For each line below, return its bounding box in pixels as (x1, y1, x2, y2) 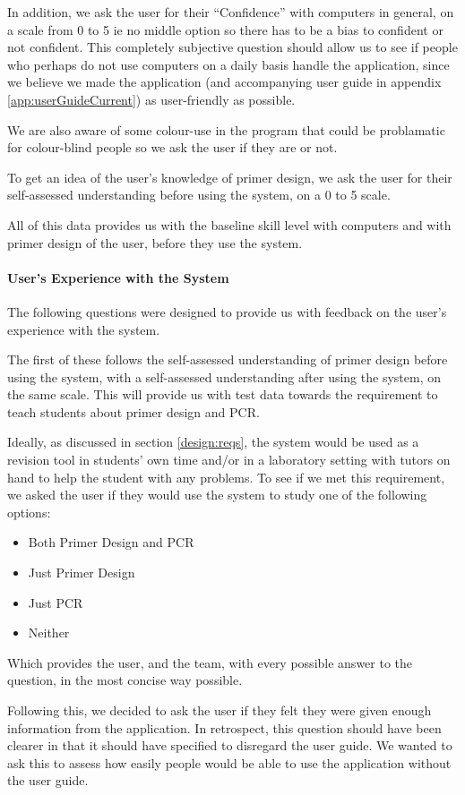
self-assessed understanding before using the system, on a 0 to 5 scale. (7, 185, 391, 204)
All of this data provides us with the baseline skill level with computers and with (7, 215, 452, 234)
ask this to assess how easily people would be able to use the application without (7, 753, 452, 772)
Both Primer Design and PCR (28, 533, 194, 551)
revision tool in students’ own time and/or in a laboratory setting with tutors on (7, 450, 451, 469)
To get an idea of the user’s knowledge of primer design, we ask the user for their (7, 167, 452, 186)
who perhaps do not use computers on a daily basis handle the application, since (7, 55, 450, 73)
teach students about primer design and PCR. (7, 402, 260, 421)
